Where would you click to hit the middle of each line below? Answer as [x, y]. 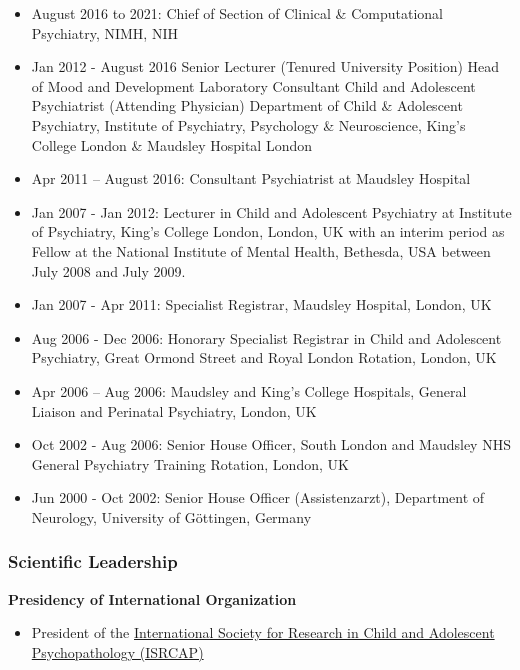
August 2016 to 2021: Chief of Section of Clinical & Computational [237, 13]
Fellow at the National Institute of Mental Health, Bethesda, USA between [261, 250]
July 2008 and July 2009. [108, 270]
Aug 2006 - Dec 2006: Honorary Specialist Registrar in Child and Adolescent [266, 337]
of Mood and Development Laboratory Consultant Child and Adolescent [253, 85]
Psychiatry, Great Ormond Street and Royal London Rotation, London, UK [264, 357]
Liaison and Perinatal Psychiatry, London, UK [174, 410]
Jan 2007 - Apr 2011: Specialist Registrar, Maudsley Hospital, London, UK [261, 304]
